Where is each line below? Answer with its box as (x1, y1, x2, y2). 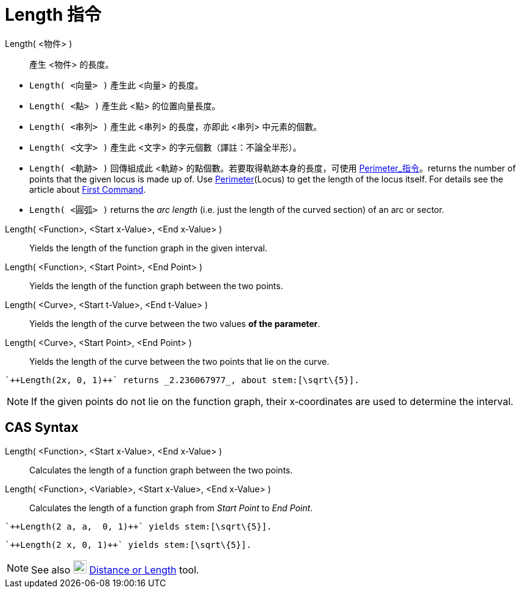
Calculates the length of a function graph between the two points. (29, 464, 293, 475)
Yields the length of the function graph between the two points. (29, 280, 283, 291)
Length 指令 (5, 4, 102, 25)
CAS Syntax (5, 420, 79, 436)
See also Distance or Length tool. (31, 563, 199, 576)
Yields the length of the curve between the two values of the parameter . (29, 318, 321, 329)
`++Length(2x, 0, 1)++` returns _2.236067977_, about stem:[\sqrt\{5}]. (5, 375, 360, 385)
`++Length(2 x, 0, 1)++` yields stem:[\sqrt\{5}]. (5, 539, 252, 550)
